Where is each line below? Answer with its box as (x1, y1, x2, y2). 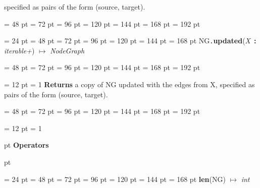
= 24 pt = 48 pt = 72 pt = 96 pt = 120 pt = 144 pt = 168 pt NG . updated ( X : (4, 35, 256, 46)
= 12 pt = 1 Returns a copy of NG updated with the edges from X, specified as (4, 79, 255, 90)
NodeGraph (50, 45, 85, 55)
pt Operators (4, 140, 49, 150)
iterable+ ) (4, 45, 35, 55)
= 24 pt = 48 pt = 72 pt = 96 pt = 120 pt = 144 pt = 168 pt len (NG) (4, 173, 226, 184)
